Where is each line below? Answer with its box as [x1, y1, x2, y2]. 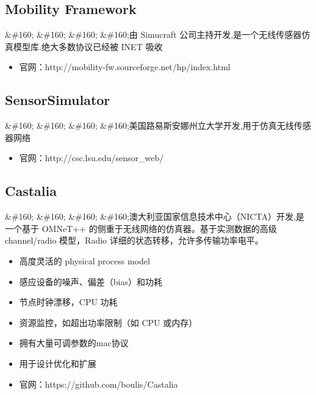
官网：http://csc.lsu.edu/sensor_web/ [19, 151, 164, 164]
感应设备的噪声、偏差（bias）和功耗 [19, 275, 162, 288]
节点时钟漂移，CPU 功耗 [19, 295, 118, 308]
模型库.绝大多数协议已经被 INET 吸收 [13, 40, 163, 53]
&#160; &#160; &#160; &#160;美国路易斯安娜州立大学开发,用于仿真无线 [5, 119, 294, 132]
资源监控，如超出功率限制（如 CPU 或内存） [19, 316, 198, 328]
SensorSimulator [5, 90, 110, 109]
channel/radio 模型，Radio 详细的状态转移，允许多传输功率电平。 [5, 234, 264, 247]
